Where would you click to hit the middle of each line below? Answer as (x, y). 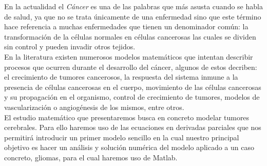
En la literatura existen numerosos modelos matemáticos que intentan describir (129, 56)
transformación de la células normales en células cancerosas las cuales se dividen (130, 36)
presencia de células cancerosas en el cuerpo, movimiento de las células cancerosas (133, 87)
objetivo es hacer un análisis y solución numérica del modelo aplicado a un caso (129, 147)
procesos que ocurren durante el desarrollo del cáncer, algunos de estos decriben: (131, 67)
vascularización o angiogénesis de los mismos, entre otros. (94, 107)
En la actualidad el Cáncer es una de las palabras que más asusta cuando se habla (133, 6)
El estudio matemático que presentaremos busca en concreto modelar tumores (127, 117)
